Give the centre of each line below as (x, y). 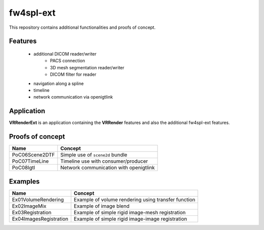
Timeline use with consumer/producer (104, 161)
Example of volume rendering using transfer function (134, 199)
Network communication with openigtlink (108, 167)
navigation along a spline (59, 84)
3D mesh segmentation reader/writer (87, 67)
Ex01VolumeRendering (38, 199)
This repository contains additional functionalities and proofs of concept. (82, 27)
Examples (24, 181)
